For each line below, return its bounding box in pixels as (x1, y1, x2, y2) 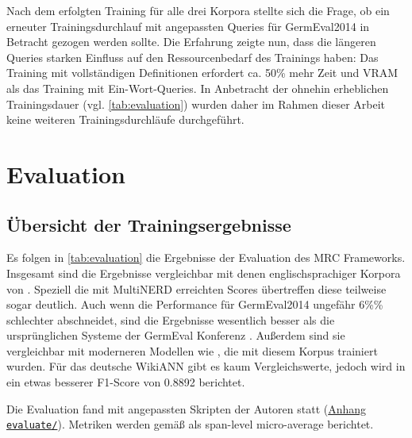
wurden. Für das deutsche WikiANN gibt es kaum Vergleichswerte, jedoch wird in (6, 358, 406, 375)
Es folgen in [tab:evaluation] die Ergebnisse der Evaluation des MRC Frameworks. (6, 249, 406, 266)
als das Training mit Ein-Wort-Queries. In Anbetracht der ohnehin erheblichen (6, 79, 389, 96)
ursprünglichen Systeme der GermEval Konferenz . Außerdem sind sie (6, 327, 345, 344)
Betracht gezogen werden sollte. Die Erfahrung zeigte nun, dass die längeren (6, 33, 376, 50)
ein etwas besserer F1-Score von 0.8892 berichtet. (6, 374, 245, 390)
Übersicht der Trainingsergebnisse (6, 212, 291, 236)
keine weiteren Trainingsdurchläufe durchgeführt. (6, 111, 245, 128)
